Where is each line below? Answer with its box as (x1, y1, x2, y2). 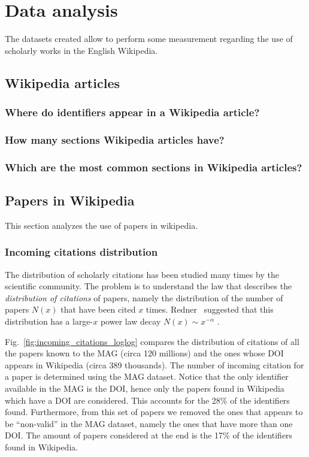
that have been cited (60, 303, 136, 316)
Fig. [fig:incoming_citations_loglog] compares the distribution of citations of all (5, 335, 299, 347)
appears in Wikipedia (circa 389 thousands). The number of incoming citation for (5, 358, 304, 371)
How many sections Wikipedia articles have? (5, 132, 225, 147)
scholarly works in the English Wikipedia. (5, 44, 158, 56)
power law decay (100, 315, 161, 328)
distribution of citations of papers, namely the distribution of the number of (5, 291, 283, 304)
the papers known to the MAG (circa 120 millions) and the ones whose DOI (5, 347, 284, 359)
